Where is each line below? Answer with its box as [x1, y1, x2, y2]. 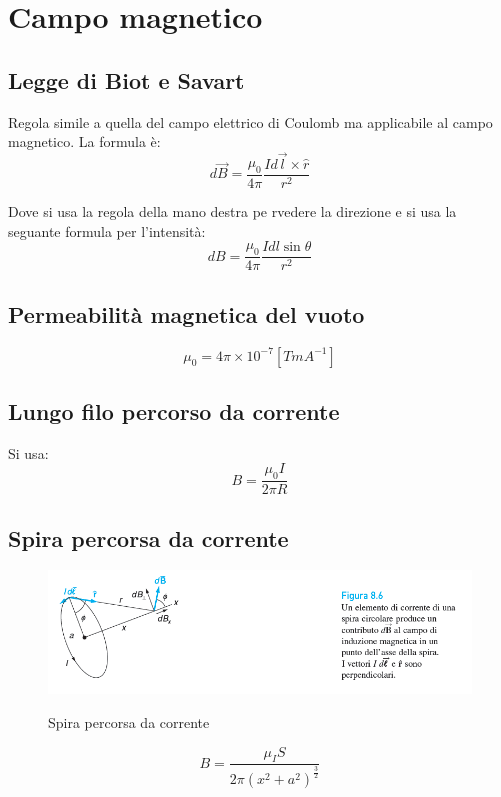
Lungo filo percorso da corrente [8, 395, 340, 426]
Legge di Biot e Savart [8, 64, 245, 95]
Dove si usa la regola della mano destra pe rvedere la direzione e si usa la [8, 201, 457, 222]
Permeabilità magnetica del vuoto [8, 298, 365, 329]
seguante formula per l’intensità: [8, 220, 206, 241]
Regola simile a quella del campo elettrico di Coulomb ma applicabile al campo [8, 111, 493, 132]
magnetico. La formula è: [8, 131, 161, 152]
